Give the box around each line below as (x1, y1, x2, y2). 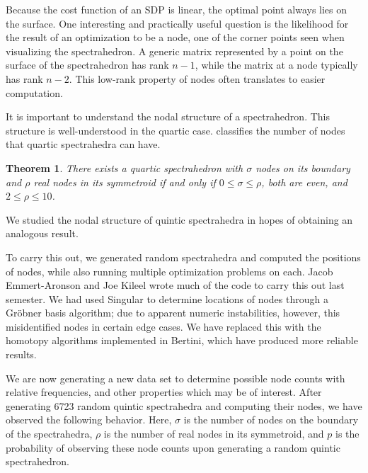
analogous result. (6, 226, 79, 241)
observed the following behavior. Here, (6, 412, 172, 427)
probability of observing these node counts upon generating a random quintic (6, 440, 340, 455)
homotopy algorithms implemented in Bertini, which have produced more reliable (6, 333, 358, 348)
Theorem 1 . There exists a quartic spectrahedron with (6, 160, 243, 175)
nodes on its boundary (255, 160, 350, 175)
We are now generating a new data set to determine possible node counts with (6, 370, 345, 385)
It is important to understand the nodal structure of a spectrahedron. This (6, 109, 330, 124)
